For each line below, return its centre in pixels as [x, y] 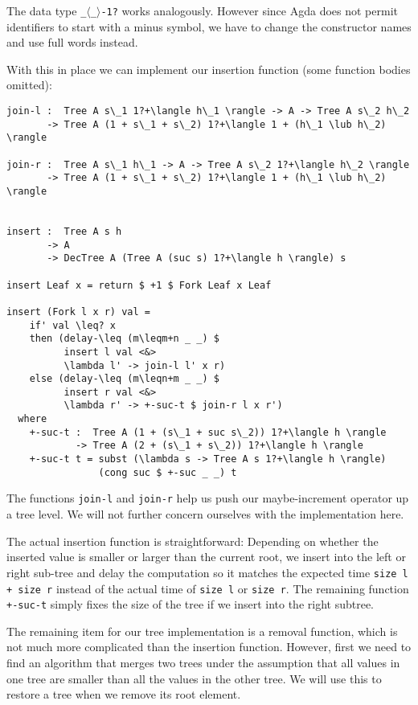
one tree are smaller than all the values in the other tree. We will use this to [194, 678]
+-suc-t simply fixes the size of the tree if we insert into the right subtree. [191, 604]
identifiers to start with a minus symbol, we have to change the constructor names [209, 26]
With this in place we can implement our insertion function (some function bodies [209, 69]
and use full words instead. [72, 42]
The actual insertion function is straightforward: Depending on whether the [193, 541]
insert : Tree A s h [64, 231]
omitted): [29, 85]
